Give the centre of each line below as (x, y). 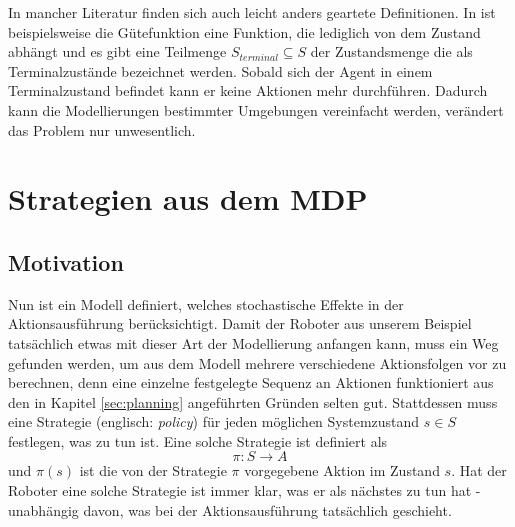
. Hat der (479, 470)
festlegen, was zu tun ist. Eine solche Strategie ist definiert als (198, 440)
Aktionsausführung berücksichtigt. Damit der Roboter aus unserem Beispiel (240, 323)
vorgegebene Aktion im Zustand (342, 470)
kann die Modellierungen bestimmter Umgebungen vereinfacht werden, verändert (256, 109)
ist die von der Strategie (153, 470)
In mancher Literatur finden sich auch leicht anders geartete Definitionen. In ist (252, 12)
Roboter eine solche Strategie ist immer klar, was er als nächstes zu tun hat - (244, 490)
